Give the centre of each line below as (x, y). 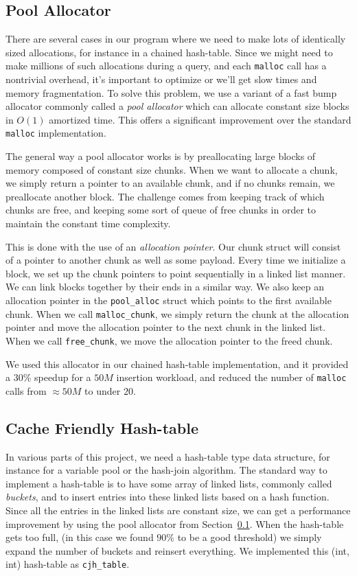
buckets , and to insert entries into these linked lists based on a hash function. (168, 497)
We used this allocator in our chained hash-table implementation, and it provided (177, 364)
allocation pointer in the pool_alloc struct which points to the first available (169, 300)
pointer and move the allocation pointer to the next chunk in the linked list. (166, 327)
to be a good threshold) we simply (250, 537)
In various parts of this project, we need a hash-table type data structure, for (168, 456)
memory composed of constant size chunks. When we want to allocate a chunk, (172, 169)
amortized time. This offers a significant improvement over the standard (200, 119)
